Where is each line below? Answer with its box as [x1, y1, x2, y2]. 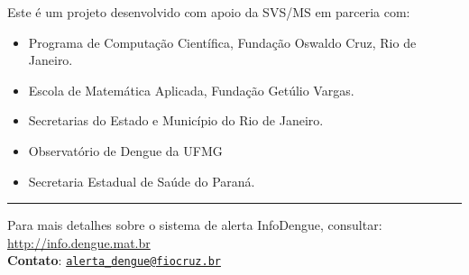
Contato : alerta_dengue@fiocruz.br [7, 251, 221, 270]
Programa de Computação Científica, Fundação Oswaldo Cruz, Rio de [28, 32, 417, 51]
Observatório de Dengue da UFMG [28, 141, 223, 160]
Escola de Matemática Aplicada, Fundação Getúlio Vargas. [28, 80, 354, 99]
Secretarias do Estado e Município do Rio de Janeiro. [28, 111, 324, 130]
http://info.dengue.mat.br [7, 233, 151, 252]
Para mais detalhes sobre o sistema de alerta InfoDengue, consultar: [7, 215, 382, 234]
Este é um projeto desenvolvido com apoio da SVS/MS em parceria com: [7, 3, 410, 21]
